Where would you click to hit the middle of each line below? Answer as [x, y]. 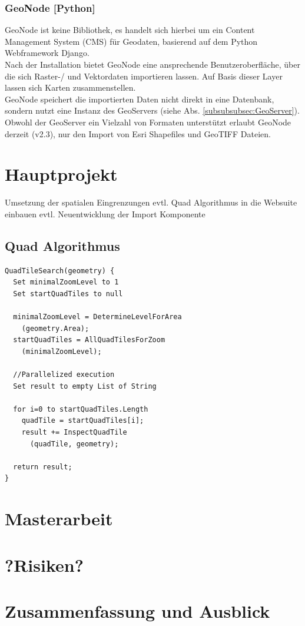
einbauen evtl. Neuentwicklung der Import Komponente [105, 213]
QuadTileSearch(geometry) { [60, 271]
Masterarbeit [59, 519]
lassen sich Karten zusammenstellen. [70, 87]
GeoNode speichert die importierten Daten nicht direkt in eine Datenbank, [140, 99]
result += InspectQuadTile [74, 432]
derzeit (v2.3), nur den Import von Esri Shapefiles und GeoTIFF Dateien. [138, 133]
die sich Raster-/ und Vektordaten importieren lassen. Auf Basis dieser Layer [144, 76]
